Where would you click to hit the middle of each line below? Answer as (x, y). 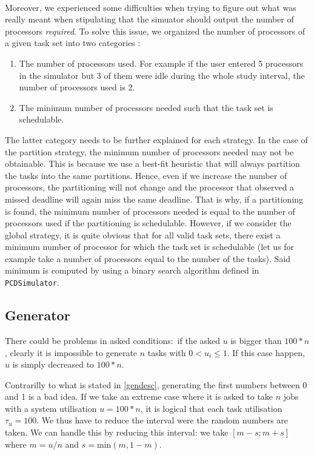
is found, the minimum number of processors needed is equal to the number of (150, 211)
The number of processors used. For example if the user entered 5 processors (161, 63)
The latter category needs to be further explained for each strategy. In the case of (156, 139)
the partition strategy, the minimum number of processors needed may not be (149, 151)
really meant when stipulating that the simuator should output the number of (149, 19)
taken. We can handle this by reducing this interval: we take (117, 432)
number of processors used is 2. (77, 87)
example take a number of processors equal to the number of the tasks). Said (148, 258)
